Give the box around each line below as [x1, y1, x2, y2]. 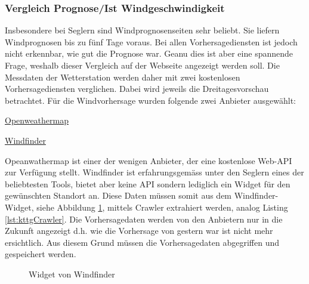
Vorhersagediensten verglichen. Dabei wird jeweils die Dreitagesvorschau [5, 82, 269, 95]
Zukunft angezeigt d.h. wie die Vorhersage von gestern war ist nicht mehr [5, 224, 273, 237]
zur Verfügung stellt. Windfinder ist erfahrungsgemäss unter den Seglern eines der [5, 166, 304, 178]
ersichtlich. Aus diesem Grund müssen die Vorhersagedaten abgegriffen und [5, 236, 280, 248]
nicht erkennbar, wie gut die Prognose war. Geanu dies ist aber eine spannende [5, 47, 293, 60]
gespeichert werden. [5, 248, 76, 260]
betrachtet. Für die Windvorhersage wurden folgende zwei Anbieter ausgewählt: [5, 94, 296, 106]
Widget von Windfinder [29, 267, 115, 280]
